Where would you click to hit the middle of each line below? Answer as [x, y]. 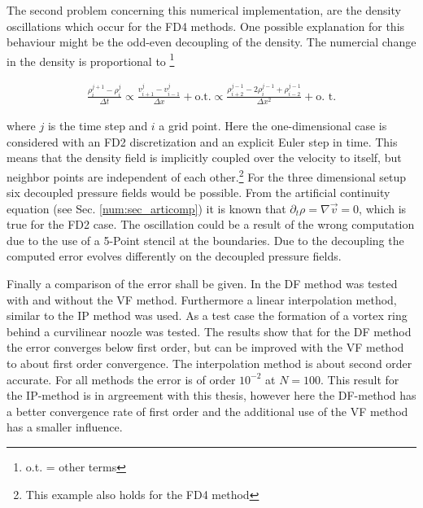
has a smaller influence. [65, 427]
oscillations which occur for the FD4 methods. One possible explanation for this [206, 26]
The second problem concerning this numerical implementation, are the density [204, 10]
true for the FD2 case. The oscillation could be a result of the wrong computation [211, 224]
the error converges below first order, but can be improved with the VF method [205, 347]
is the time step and [98, 126]
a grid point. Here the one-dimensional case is [273, 126]
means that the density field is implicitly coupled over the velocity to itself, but [204, 158]
